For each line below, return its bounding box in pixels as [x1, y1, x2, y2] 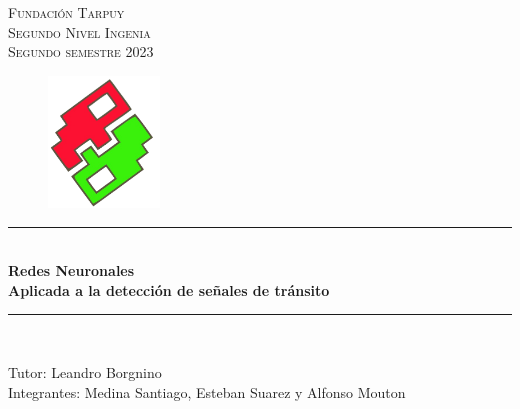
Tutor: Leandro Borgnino [8, 362, 162, 383]
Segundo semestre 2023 [8, 41, 154, 62]
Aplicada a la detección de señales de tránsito [8, 279, 330, 300]
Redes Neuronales [8, 260, 135, 281]
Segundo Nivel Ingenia [8, 21, 151, 42]
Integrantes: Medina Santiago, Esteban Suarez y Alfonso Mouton [8, 381, 406, 402]
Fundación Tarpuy [8, 2, 125, 22]
